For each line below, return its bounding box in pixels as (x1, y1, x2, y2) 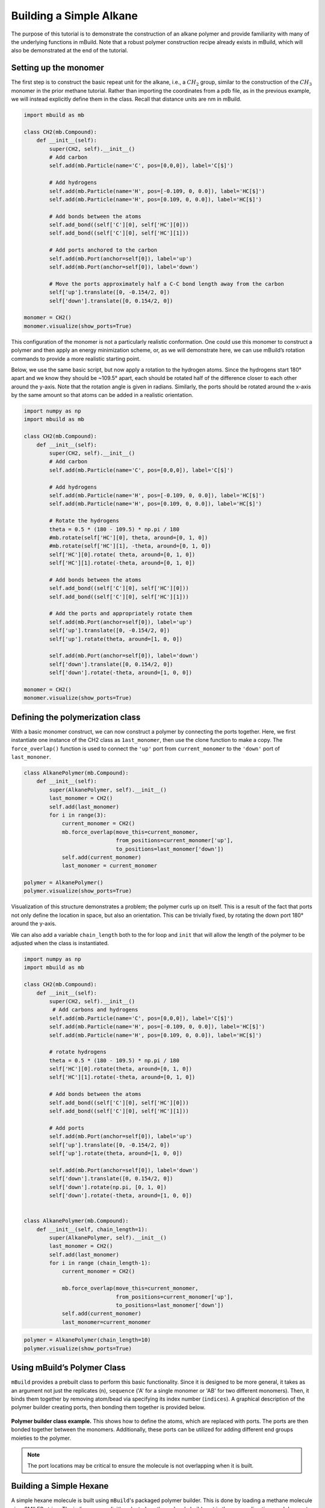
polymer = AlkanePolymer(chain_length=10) (23, 1337, 151, 1343)
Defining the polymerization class (11, 712, 141, 722)
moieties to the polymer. (11, 1434, 72, 1442)
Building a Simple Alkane (11, 9, 138, 22)
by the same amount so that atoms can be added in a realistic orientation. (11, 391, 194, 399)
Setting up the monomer (11, 63, 105, 73)
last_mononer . (11, 753, 51, 761)
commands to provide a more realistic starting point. (11, 355, 141, 362)
